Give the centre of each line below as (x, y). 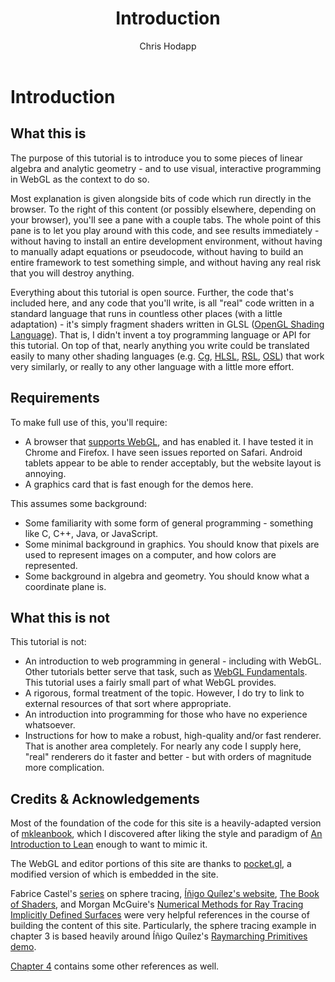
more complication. (64, 768)
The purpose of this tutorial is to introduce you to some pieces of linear (156, 158)
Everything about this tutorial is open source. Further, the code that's (152, 292)
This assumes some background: (78, 503)
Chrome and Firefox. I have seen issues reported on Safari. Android (163, 452)
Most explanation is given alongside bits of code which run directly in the (161, 198)
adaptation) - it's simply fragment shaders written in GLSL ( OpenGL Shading (167, 324)
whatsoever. (50, 725)
